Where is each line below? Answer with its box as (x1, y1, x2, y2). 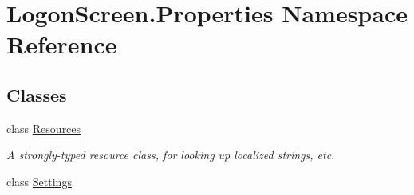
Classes (6, 82, 67, 107)
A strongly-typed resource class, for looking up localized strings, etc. (6, 146, 335, 163)
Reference (6, 28, 117, 60)
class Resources (6, 119, 81, 136)
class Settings (6, 173, 72, 189)
